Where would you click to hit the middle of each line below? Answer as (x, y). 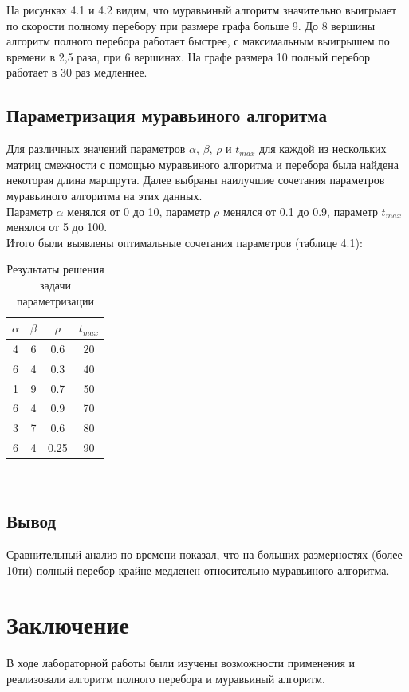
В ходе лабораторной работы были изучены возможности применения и (181, 663)
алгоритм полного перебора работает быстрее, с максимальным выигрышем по (198, 41)
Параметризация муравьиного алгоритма (167, 115)
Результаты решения (55, 269)
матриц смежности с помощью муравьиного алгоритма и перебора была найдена (203, 164)
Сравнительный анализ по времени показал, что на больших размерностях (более (204, 554)
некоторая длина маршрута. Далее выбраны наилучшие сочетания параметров (196, 180)
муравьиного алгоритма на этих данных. (104, 195)
